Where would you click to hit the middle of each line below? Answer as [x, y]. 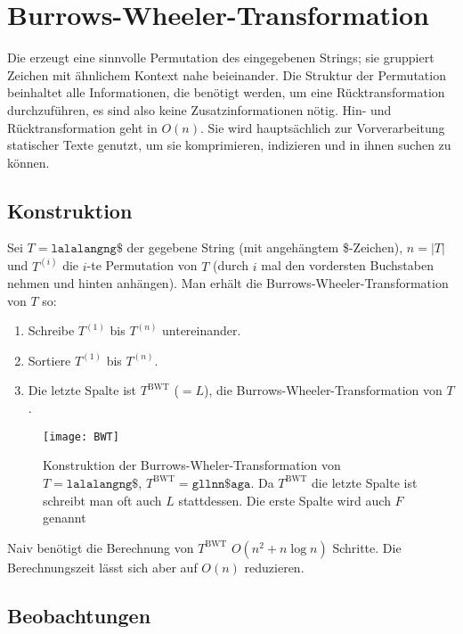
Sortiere [49, 360]
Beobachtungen [79, 615]
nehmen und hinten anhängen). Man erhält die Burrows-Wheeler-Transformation [228, 283]
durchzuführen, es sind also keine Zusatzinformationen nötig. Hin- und [199, 109]
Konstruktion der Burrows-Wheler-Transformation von [192, 465]
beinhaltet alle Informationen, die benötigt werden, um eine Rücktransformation [226, 92]
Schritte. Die [367, 547]
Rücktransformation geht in [82, 127]
